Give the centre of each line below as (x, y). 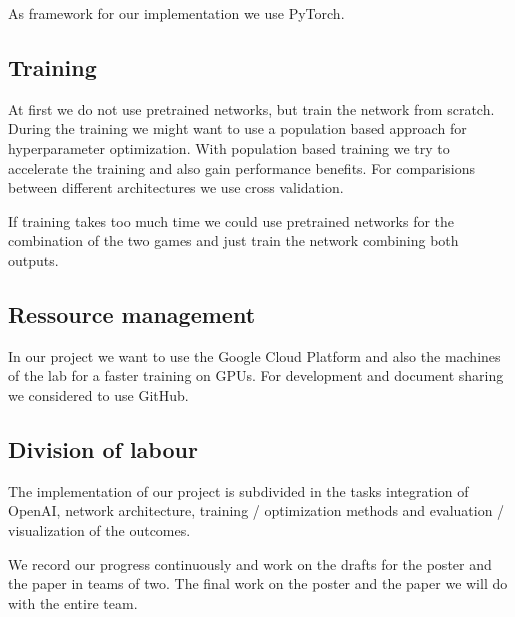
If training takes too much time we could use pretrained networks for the (231, 220)
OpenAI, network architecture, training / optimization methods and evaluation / (256, 510)
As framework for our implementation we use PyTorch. (176, 13)
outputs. (33, 259)
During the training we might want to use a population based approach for (237, 128)
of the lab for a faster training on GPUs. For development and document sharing (256, 375)
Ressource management (132, 313)
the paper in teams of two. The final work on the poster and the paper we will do (258, 583)
